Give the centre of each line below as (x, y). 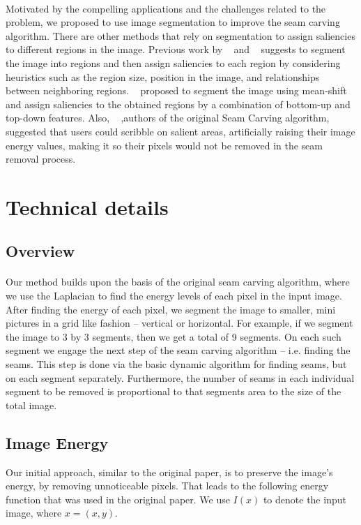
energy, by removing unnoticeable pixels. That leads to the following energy (167, 486)
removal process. (41, 159)
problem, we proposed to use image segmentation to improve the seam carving (173, 22)
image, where (34, 513)
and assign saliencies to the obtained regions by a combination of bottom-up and (178, 104)
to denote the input (305, 499)
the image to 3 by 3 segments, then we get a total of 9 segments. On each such (174, 336)
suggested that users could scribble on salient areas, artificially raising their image (180, 131)
